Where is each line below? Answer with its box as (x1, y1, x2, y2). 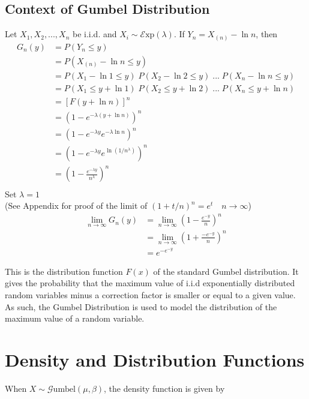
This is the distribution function (5, 265, 123, 277)
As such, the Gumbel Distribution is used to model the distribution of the (5, 300, 277, 313)
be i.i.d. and (72, 28, 117, 40)
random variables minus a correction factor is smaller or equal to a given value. (5, 289, 296, 301)
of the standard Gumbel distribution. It (153, 265, 299, 277)
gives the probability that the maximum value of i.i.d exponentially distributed (5, 277, 295, 289)
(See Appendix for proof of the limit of (5, 199, 148, 212)
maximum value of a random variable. (5, 312, 145, 325)
